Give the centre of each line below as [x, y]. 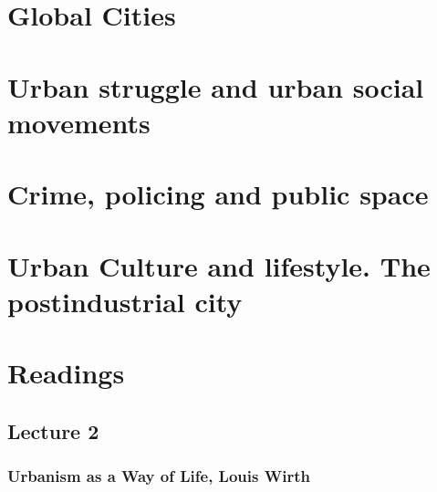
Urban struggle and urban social [216, 86]
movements [79, 122]
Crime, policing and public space [218, 194]
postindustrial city [125, 301]
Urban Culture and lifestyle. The [219, 265]
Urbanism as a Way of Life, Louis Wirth [159, 475]
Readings [66, 373]
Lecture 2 [53, 430]
